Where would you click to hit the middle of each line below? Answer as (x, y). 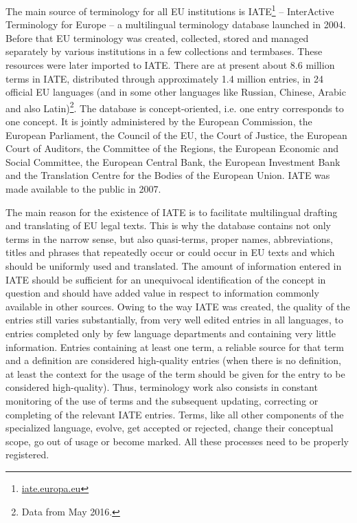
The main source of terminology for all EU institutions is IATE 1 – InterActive (170, 10)
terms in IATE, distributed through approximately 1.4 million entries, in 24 (165, 78)
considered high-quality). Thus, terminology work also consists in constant (162, 387)
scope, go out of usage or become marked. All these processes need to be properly (177, 441)
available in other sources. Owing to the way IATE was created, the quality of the (178, 306)
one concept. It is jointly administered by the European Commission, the (159, 121)
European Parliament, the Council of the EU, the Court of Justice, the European (176, 135)
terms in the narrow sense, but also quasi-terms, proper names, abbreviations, (169, 238)
